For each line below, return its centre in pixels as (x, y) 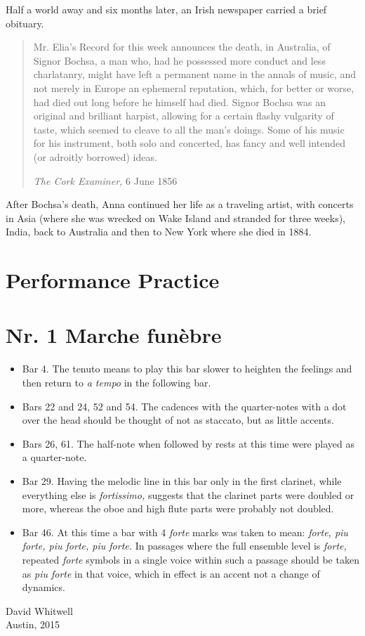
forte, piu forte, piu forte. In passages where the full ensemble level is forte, (184, 546)
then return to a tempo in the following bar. (117, 382)
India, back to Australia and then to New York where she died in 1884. (159, 232)
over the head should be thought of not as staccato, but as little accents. (178, 420)
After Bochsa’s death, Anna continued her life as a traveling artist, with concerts (180, 204)
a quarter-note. (54, 457)
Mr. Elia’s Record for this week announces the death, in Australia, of (182, 47)
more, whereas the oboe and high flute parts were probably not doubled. (178, 508)
